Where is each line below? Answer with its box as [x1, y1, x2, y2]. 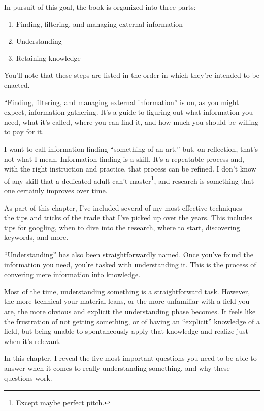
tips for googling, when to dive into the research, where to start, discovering [4, 222, 240, 232]
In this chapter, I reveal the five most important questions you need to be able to [4, 353, 257, 363]
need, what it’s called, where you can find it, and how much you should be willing [4, 116, 259, 127]
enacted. [4, 79, 30, 90]
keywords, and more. [4, 232, 69, 243]
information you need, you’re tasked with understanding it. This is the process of [4, 259, 256, 269]
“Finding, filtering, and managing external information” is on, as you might [4, 96, 239, 107]
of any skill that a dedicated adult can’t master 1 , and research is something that [4, 174, 254, 186]
